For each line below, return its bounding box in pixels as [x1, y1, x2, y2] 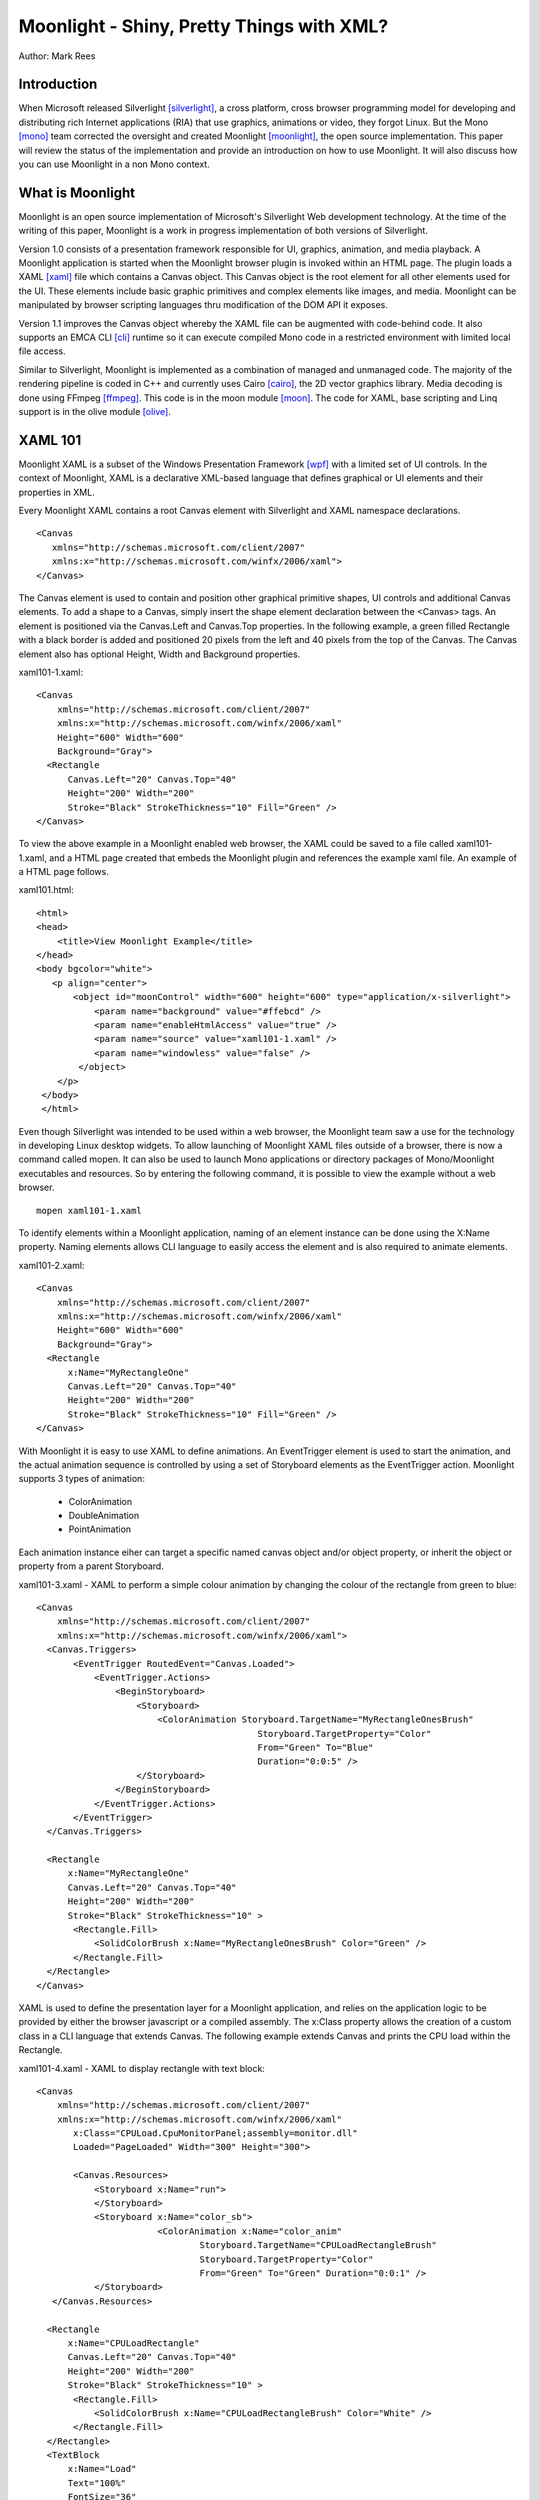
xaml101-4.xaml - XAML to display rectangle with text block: [18, 2062, 265, 2074]
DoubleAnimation [68, 1510, 140, 1522]
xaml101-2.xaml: [18, 1259, 85, 1271]
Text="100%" [67, 2477, 127, 2489]
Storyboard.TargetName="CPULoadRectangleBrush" [199, 2240, 437, 2251]
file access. [18, 345, 66, 357]
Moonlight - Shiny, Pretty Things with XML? [18, 15, 389, 37]
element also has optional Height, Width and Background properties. [18, 648, 301, 660]
